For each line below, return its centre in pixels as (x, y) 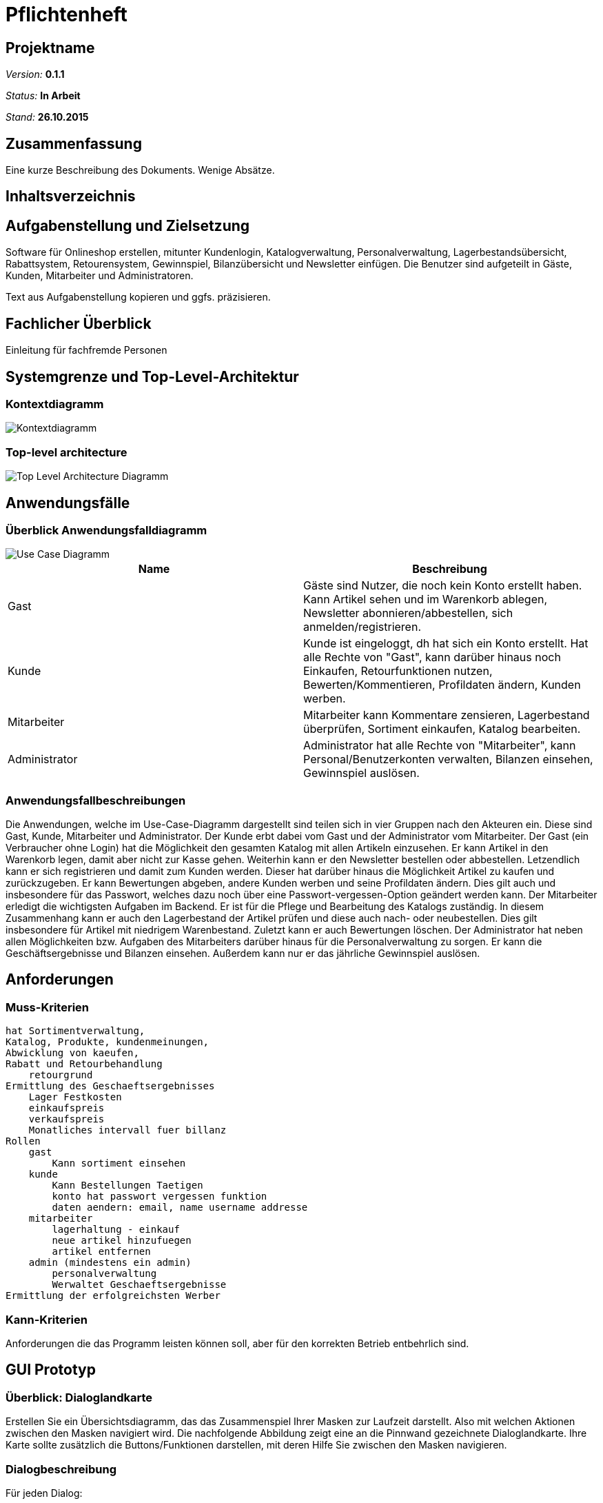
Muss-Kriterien (48, 1007)
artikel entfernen (101, 1252)
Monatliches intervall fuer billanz (127, 1130)
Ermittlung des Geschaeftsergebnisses (110, 1086)
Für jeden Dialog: (44, 1493)
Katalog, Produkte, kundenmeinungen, (108, 1042)
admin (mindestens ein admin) (110, 1263)
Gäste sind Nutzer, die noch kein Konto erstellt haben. (443, 586)
